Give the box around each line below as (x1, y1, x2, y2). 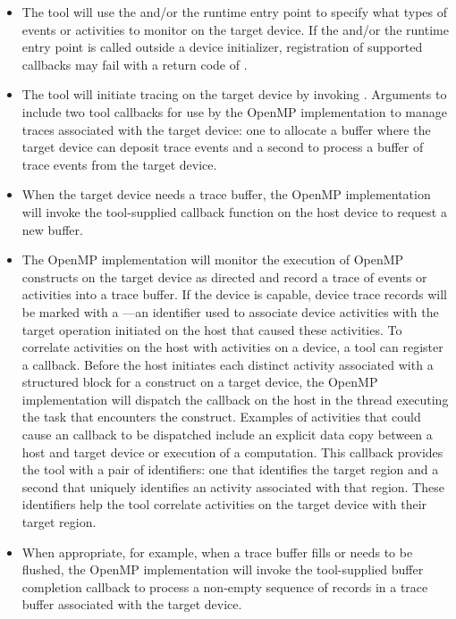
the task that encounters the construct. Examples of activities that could (21, 407, 421, 426)
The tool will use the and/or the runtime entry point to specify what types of (21, 3, 447, 21)
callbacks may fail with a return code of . (21, 54, 248, 73)
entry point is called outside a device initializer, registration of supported (21, 38, 423, 56)
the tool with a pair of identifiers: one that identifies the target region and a (21, 460, 439, 479)
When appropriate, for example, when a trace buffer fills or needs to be (21, 542, 413, 561)
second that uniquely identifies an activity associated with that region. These (21, 477, 444, 496)
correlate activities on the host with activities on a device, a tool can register (21, 338, 443, 356)
